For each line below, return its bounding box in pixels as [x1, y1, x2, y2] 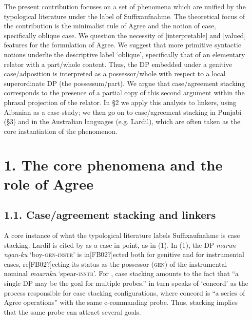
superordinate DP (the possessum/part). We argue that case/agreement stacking [4, 78, 245, 88]
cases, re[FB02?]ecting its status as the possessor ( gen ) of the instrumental [4, 258, 227, 269]
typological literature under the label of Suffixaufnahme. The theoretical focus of [4, 11, 245, 21]
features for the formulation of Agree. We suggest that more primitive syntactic [4, 40, 241, 50]
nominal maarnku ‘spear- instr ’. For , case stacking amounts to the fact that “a [4, 268, 239, 278]
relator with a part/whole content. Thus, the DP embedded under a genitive [4, 59, 233, 69]
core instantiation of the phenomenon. [4, 126, 117, 136]
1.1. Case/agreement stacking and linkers [4, 207, 216, 222]
